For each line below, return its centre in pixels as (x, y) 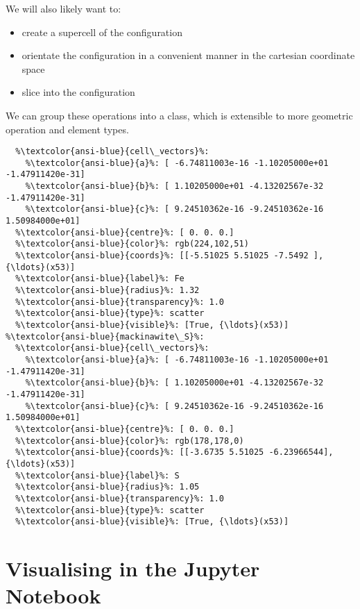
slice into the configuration (78, 92)
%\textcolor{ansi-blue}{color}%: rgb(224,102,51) (132, 244)
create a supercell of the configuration (102, 32)
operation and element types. (67, 129)
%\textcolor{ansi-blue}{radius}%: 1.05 (108, 487)
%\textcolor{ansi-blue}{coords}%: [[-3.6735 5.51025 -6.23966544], (174, 452)
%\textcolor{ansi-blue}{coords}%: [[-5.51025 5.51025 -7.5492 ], (170, 256)
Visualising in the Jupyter (133, 568)
